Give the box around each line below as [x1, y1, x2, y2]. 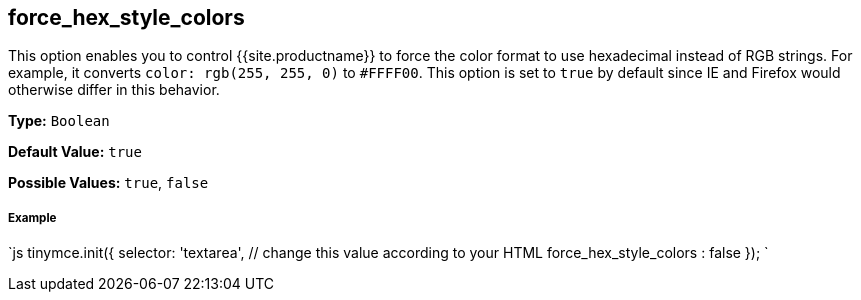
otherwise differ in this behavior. [8, 81, 220, 99]
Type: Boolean [8, 112, 110, 130]
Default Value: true [8, 143, 142, 161]
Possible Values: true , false [8, 174, 209, 192]
